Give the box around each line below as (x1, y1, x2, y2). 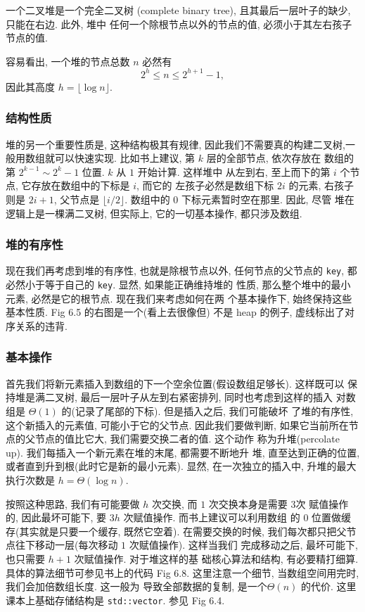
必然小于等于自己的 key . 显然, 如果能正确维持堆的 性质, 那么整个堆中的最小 (6, 277, 351, 292)
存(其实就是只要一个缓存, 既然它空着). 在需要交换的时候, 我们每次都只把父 (6, 523, 347, 538)
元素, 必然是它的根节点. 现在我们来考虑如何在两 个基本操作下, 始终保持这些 (6, 291, 352, 305)
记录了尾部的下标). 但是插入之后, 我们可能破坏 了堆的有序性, (75, 403, 354, 418)
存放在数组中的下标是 (31, 178, 130, 193)
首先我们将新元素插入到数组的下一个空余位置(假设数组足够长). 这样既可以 (6, 376, 345, 390)
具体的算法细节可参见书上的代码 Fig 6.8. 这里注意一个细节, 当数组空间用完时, (6, 565, 359, 580)
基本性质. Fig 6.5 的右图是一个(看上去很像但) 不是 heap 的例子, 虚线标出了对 (6, 305, 355, 319)
